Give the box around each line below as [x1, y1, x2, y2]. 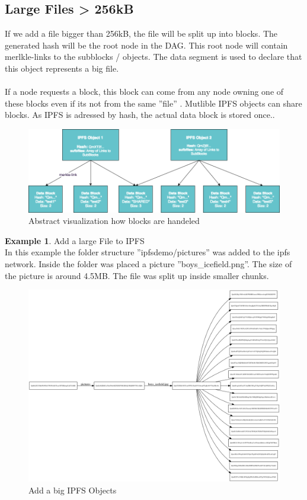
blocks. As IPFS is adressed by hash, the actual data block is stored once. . [5, 108, 275, 121]
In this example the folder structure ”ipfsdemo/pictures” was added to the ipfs [5, 246, 290, 258]
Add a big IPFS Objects [28, 483, 117, 496]
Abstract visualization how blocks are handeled [28, 214, 200, 227]
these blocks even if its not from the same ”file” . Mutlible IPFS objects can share [5, 97, 302, 109]
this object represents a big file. [5, 62, 119, 74]
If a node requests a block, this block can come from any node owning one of [5, 85, 284, 98]
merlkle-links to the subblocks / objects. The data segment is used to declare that [5, 50, 302, 63]
